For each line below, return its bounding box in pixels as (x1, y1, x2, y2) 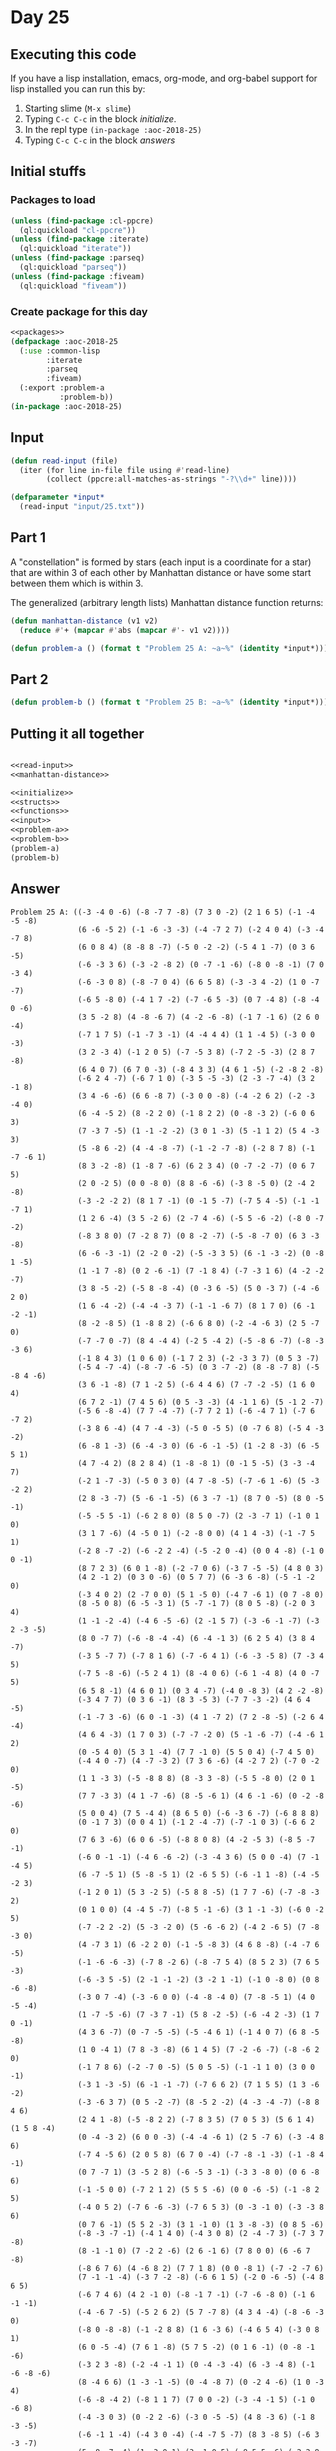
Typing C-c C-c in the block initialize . (24, 113, 177, 125)
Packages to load (10, 193, 96, 207)
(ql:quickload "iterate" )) (19, 244, 132, 254)
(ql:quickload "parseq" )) (19, 262, 128, 273)
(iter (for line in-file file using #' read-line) (19, 465, 230, 475)
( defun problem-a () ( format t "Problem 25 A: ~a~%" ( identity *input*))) (10, 643, 329, 653)
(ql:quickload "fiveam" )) (19, 281, 128, 291)
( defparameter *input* (10, 492, 105, 503)
